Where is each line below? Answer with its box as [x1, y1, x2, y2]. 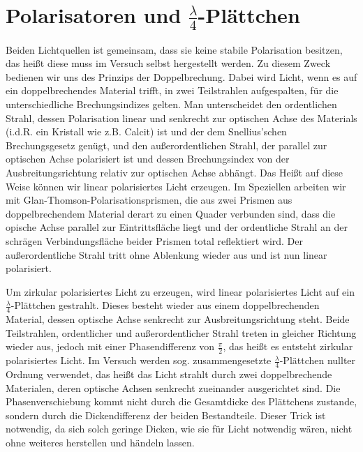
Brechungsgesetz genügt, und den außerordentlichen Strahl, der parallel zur [6, 137, 327, 152]
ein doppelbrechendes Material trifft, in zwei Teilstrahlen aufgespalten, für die [6, 83, 339, 98]
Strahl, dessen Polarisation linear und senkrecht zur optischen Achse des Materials [6, 110, 357, 125]
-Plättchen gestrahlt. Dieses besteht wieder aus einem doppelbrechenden [10, 298, 320, 312]
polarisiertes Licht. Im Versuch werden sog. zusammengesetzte [6, 353, 272, 368]
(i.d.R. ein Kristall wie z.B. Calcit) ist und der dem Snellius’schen [6, 124, 287, 139]
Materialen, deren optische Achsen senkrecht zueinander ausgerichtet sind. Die [6, 380, 341, 395]
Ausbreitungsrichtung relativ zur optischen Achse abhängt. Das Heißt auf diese [6, 165, 343, 179]
